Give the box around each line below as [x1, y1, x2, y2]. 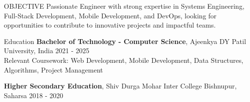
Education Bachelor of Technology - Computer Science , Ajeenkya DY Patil [4, 36, 246, 46]
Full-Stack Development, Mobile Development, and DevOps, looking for [4, 10, 217, 20]
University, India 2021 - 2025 [4, 45, 90, 56]
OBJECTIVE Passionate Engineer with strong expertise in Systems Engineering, [4, 1, 245, 11]
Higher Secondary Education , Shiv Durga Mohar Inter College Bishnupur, [4, 81, 237, 91]
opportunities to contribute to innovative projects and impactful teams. [4, 20, 216, 30]
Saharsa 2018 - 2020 [4, 90, 63, 100]
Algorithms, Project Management [4, 64, 103, 74]
